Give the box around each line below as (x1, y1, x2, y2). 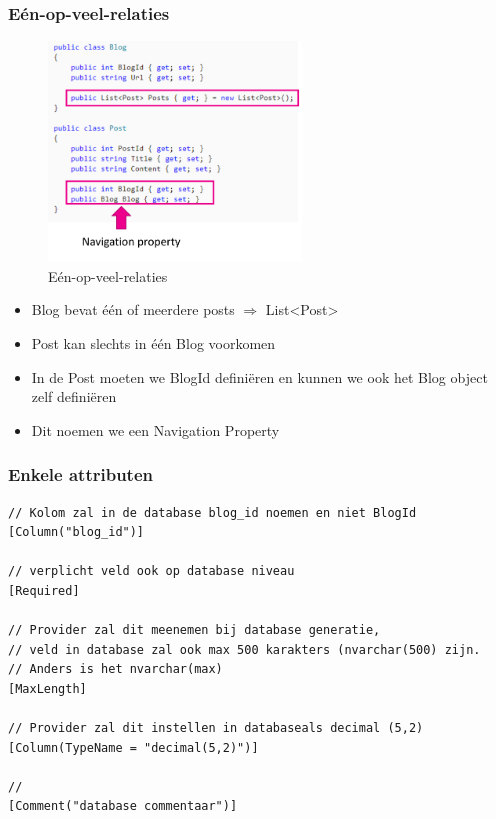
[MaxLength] (8, 681, 87, 696)
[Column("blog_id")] (8, 525, 145, 540)
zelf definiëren (31, 386, 117, 407)
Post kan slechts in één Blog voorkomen (31, 332, 276, 353)
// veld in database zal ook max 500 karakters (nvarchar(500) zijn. (8, 642, 481, 657)
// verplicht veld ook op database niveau (8, 564, 295, 579)
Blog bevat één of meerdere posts (31, 299, 235, 320)
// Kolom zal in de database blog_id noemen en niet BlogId (8, 505, 417, 520)
